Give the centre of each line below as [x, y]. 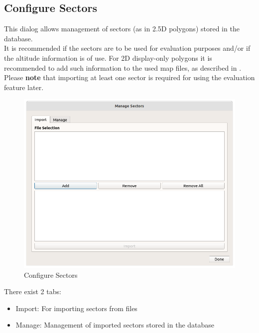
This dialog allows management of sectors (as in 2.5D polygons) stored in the [122, 29]
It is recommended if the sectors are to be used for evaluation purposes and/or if [127, 48]
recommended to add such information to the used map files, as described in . [123, 67]
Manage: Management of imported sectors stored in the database [115, 325]
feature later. [24, 87]
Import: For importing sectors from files [76, 308]
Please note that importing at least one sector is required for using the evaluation [129, 77]
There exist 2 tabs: [33, 291]
